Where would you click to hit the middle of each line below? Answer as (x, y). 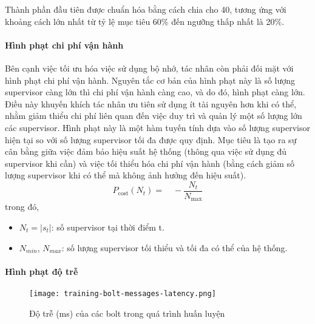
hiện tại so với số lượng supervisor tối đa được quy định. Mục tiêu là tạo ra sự (151, 139)
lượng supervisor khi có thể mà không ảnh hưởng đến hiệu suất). (126, 175)
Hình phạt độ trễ (42, 271)
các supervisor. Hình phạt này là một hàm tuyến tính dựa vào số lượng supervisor (158, 127)
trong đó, (22, 207)
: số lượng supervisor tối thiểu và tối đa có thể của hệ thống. (174, 247)
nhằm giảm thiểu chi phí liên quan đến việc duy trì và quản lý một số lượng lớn (154, 116)
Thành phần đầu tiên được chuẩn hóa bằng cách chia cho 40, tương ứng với (146, 9)
